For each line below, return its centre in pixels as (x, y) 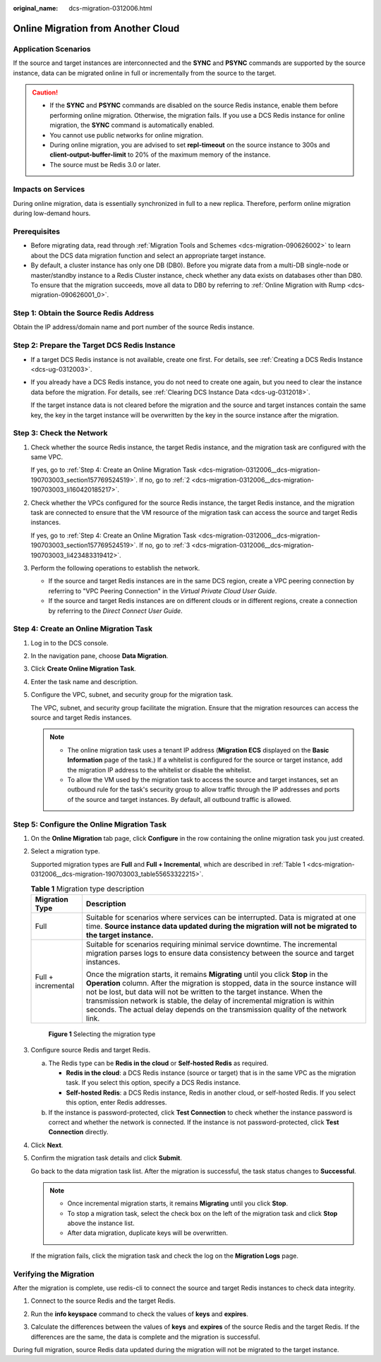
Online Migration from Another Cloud (96, 28)
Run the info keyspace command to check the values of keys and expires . (139, 1314)
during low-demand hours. (52, 213)
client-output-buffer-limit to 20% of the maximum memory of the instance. (160, 154)
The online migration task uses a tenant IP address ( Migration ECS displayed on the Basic (198, 750)
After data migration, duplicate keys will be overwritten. (148, 1233)
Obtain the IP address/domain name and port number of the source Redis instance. (134, 327)
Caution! (45, 92)
